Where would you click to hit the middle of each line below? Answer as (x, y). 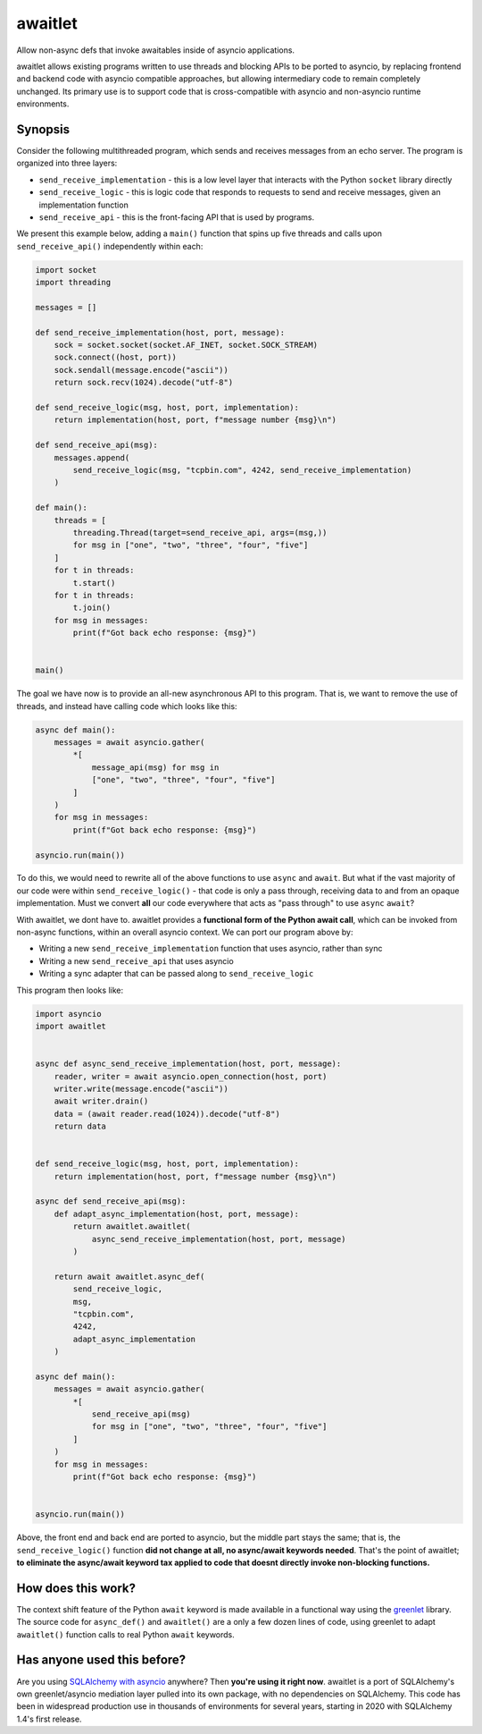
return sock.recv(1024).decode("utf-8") (144, 383)
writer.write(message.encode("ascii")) (141, 1088)
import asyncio (68, 1014)
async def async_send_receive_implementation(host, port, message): (188, 1064)
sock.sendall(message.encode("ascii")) (141, 370)
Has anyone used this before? (101, 1660)
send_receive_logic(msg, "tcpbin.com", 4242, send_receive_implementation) (242, 470)
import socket (66, 270)
